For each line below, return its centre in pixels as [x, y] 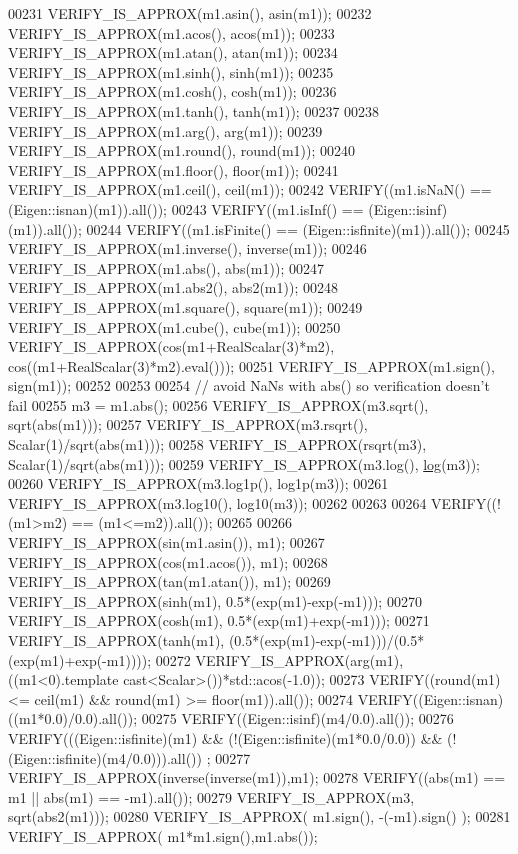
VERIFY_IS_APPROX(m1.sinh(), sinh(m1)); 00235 [171, 71]
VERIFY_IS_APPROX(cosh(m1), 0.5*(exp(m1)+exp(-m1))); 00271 [219, 620]
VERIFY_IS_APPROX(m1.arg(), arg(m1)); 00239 [165, 130]
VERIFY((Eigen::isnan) [430, 698]
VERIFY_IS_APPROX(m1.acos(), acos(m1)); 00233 [171, 32]
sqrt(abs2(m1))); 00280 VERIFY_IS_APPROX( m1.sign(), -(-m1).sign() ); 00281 [259, 816]
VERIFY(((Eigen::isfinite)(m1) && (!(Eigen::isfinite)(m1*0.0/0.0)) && [225, 737]
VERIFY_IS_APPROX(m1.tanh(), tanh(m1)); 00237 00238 [194, 110]
